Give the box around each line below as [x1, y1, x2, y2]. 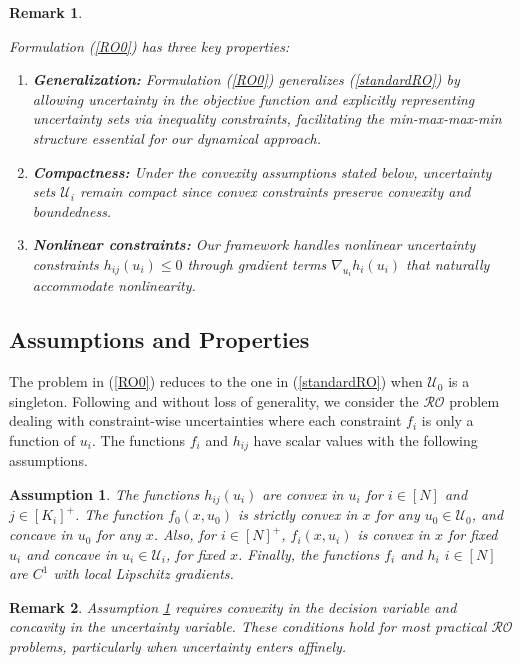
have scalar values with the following [253, 429, 478, 450]
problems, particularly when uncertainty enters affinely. [9, 636, 347, 657]
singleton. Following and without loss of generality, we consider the [9, 390, 419, 411]
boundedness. [32, 200, 112, 221]
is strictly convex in [238, 504, 358, 525]
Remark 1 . [9, 2, 83, 22]
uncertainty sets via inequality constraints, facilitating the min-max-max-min [32, 108, 502, 129]
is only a [421, 410, 474, 431]
